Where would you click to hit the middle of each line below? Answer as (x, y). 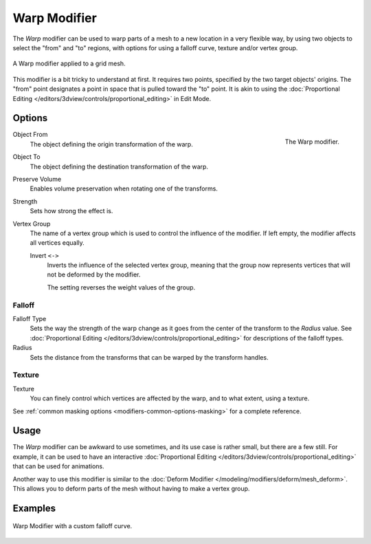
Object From (30, 135)
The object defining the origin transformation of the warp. (112, 144)
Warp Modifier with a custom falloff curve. (72, 526)
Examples (34, 508)
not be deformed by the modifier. (94, 274)
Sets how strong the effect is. (71, 211)
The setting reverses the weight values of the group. (121, 287)
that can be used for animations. (58, 466)
